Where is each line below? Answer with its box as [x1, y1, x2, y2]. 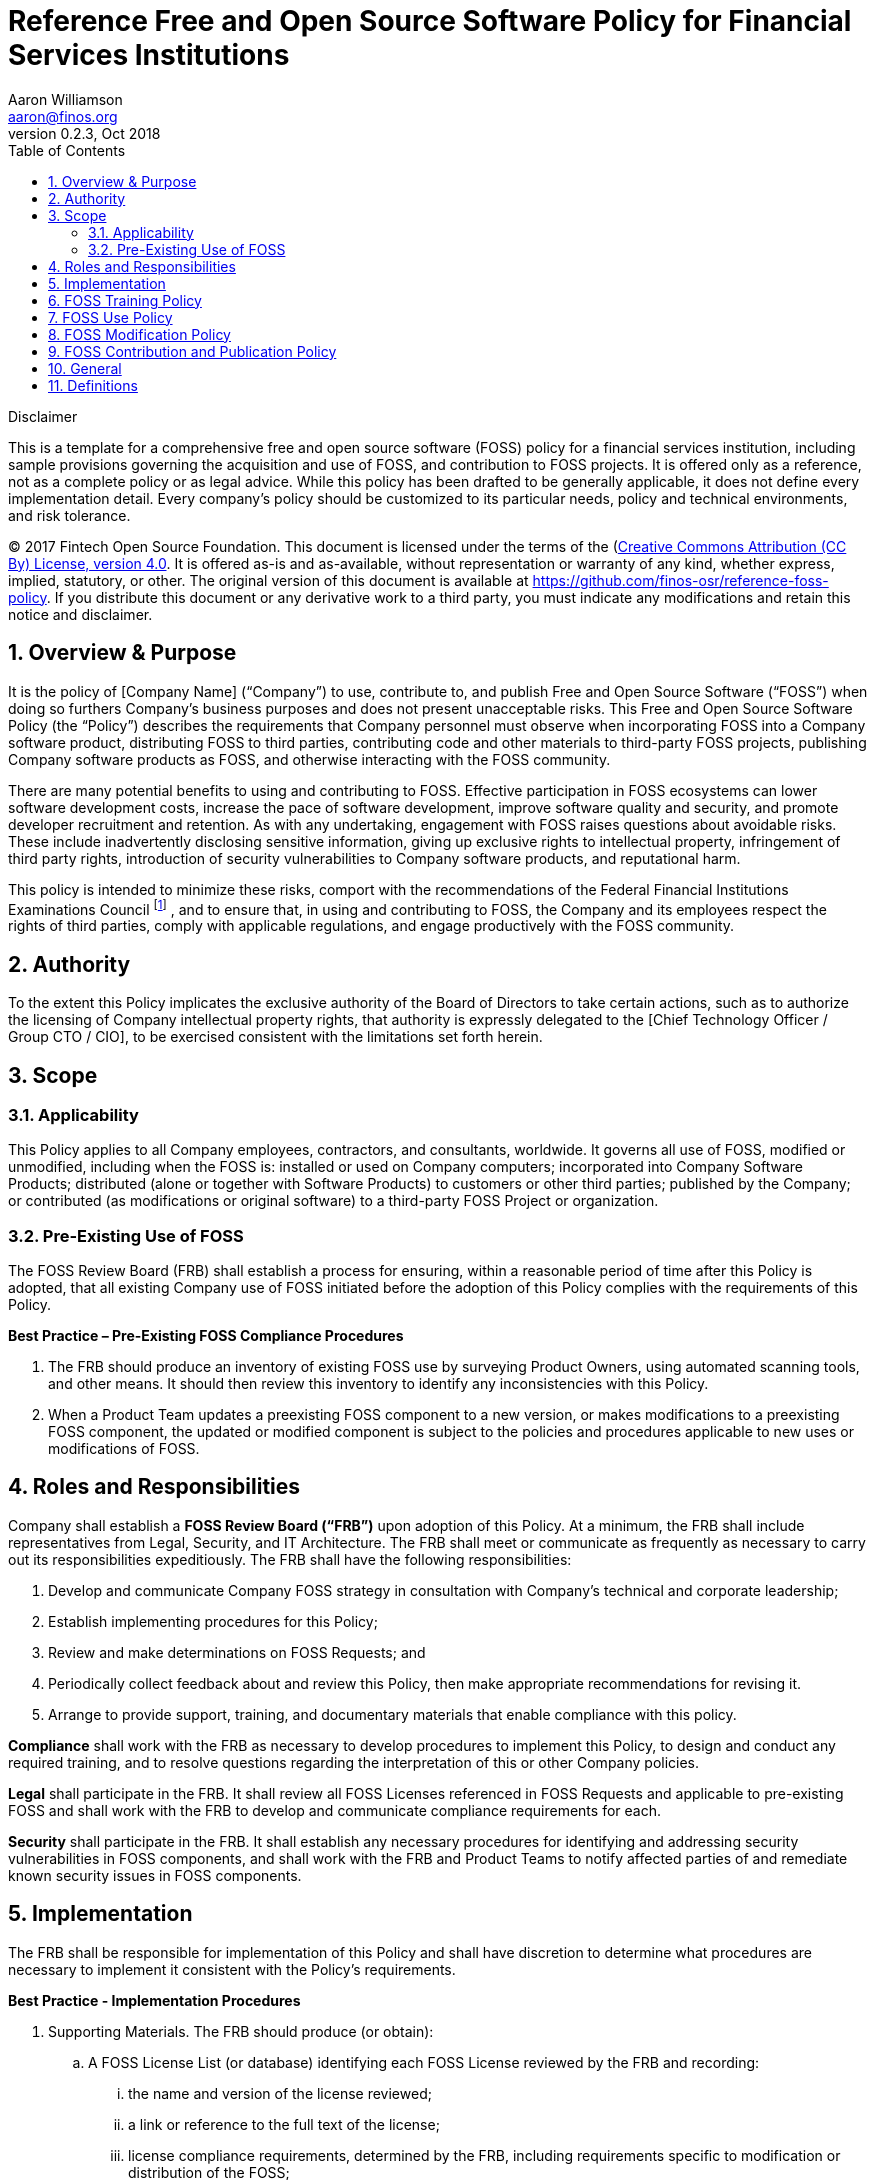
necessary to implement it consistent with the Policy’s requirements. [8, 1960, 456, 1978]
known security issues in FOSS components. [8, 1866, 302, 1884]
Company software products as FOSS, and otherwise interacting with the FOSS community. [8, 750, 611, 768]
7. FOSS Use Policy [48, 308, 173, 326]
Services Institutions [8, 38, 290, 72]
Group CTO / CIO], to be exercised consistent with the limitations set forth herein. [8, 1028, 543, 1046]
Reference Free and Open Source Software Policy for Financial [8, 4, 852, 38]
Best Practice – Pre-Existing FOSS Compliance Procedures [8, 1327, 404, 1345]
